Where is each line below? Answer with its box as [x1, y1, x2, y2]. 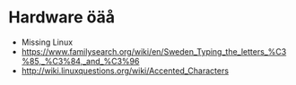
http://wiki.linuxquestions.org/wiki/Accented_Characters [21, 65, 230, 76]
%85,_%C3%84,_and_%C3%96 [21, 55, 140, 66]
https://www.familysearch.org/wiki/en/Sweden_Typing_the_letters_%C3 [21, 46, 287, 56]
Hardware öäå [8, 7, 116, 28]
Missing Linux [21, 37, 74, 47]
